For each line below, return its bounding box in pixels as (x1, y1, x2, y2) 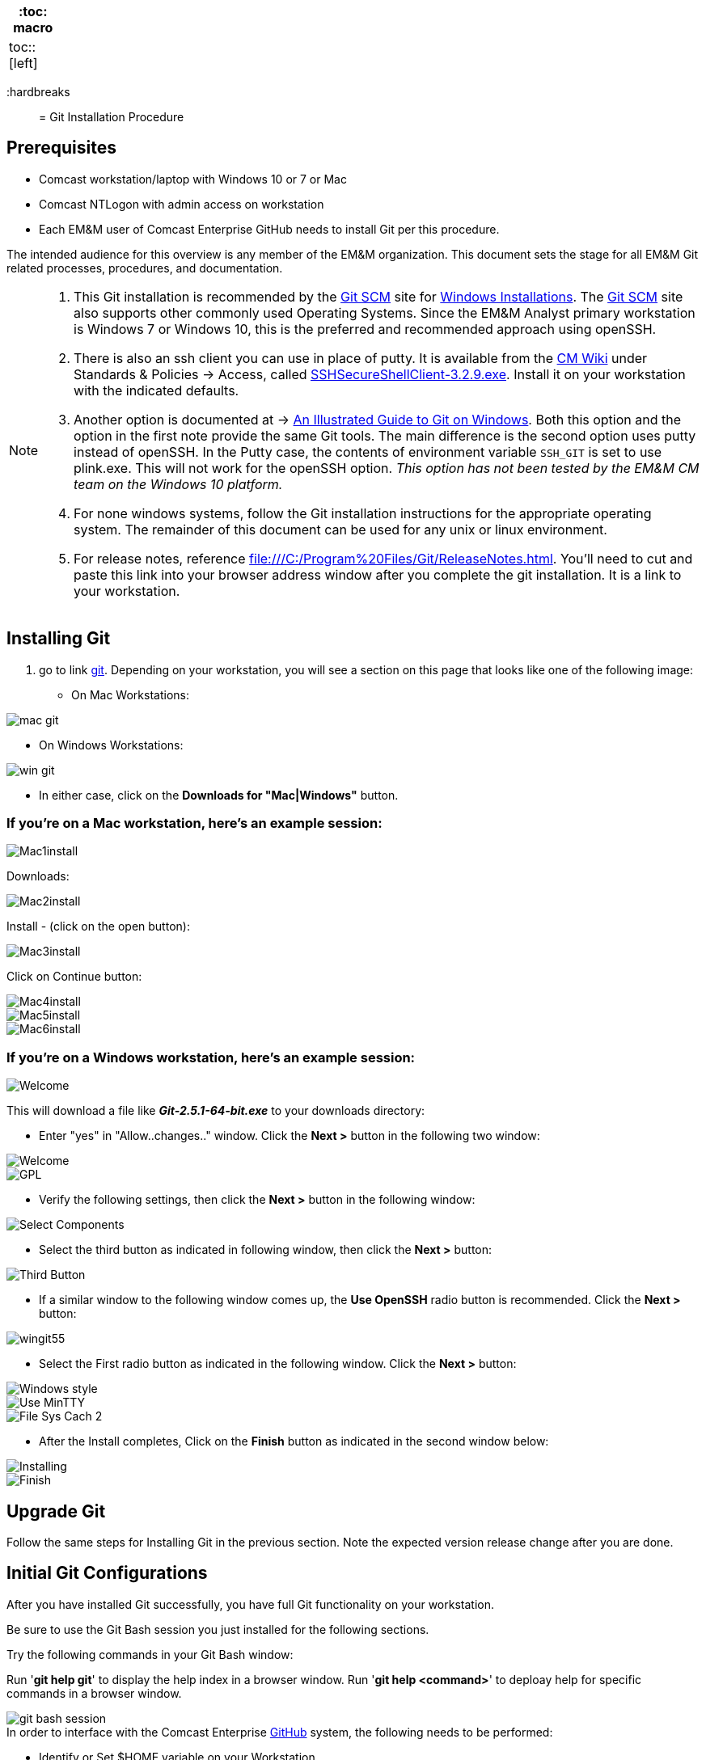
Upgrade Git (6, 1500, 106, 1522)
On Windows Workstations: (39, 737, 184, 752)
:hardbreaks (6, 85, 70, 99)
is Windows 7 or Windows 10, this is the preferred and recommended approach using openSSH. (74, 320, 657, 337)
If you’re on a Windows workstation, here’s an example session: (6, 1049, 416, 1066)
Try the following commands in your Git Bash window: (6, 1647, 294, 1661)
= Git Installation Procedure (39, 110, 184, 124)
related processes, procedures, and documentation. (6, 260, 283, 275)
